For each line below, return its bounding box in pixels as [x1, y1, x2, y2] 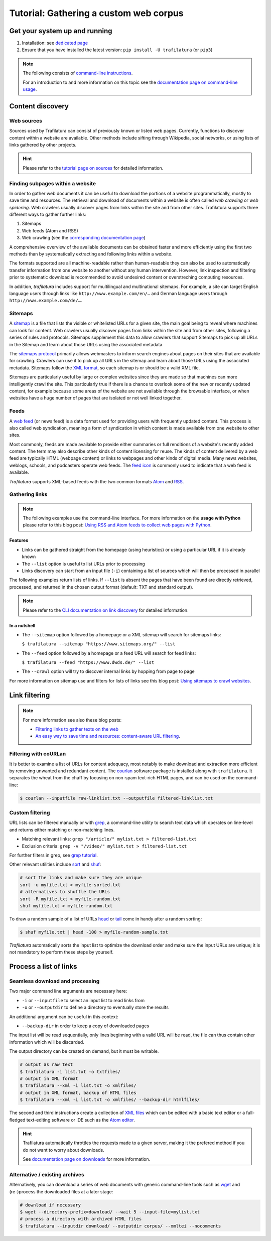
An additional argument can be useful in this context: [9, 1014, 119, 1020]
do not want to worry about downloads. [23, 1147, 105, 1153]
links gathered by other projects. [9, 142, 77, 148]
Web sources [9, 117, 43, 124]
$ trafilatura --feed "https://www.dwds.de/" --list [22, 660, 155, 665]
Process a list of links [9, 962, 77, 971]
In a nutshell [9, 622, 36, 628]
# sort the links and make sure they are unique [20, 875, 142, 881]
